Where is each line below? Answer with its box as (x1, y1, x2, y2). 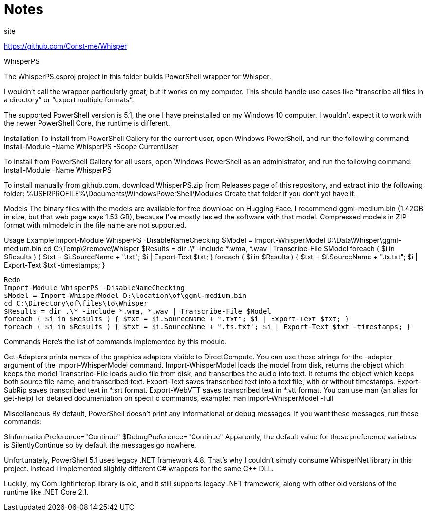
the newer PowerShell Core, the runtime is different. (4, 119, 170, 127)
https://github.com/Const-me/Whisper (4, 41, 127, 50)
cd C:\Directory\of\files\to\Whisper (4, 299, 148, 307)
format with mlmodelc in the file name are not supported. (4, 220, 187, 229)
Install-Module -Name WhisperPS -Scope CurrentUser (4, 142, 179, 151)
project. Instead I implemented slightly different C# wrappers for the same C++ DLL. (4, 464, 274, 473)
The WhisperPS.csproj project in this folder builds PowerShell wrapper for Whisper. (4, 72, 271, 80)
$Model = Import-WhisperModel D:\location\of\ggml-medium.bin (4, 291, 247, 299)
